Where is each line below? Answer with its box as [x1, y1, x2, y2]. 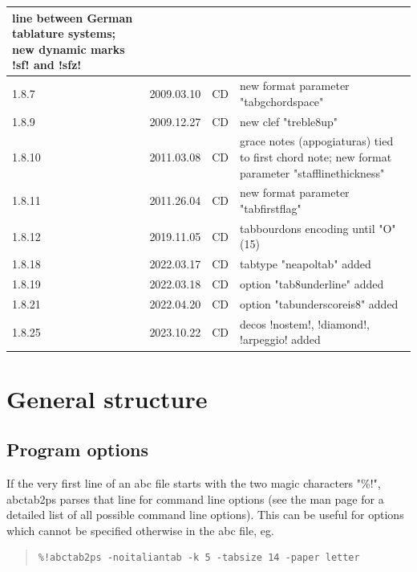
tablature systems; [12, 25, 115, 42]
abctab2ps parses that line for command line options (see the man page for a [6, 490, 384, 507]
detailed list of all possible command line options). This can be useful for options [6, 506, 404, 523]
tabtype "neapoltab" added [239, 255, 371, 272]
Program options [6, 437, 149, 462]
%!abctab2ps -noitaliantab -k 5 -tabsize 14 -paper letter [38, 552, 360, 564]
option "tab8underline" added [239, 276, 384, 292]
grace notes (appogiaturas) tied [239, 133, 394, 149]
